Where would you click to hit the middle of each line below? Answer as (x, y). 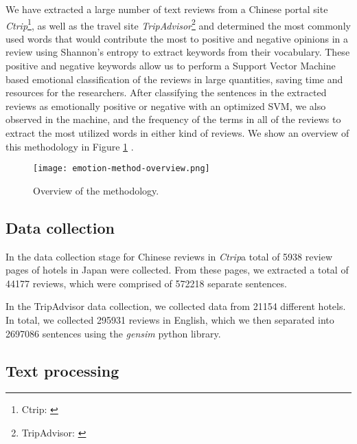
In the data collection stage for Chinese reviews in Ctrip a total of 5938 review (169, 256)
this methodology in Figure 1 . (70, 146)
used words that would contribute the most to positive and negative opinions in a (177, 38)
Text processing (62, 370)
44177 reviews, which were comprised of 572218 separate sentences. (146, 283)
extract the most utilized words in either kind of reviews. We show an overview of (177, 133)
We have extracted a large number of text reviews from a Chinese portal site (167, 9)
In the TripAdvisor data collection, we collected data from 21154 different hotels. (176, 306)
